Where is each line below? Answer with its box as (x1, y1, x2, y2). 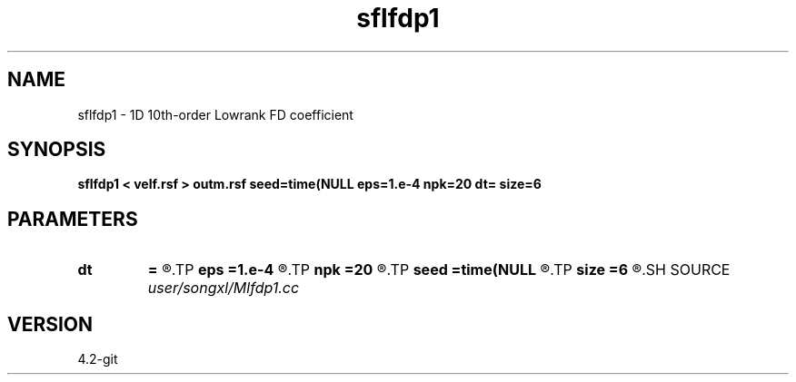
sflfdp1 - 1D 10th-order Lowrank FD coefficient (77, 106, 353, 122)
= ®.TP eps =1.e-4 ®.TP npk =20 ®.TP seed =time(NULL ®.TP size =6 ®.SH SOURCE (147, 260, 731, 279)
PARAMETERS (7, 207, 138, 230)
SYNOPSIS (7, 138, 106, 162)
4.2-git (77, 351, 118, 367)
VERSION (7, 312, 94, 336)
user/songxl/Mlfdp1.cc (147, 279, 300, 298)
